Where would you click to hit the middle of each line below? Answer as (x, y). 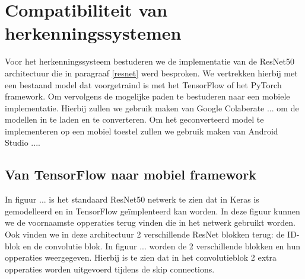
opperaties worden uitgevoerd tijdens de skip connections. (110, 269)
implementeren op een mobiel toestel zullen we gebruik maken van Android (142, 131)
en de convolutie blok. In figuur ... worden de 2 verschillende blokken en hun (162, 246)
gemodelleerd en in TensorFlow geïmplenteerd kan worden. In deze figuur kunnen (152, 211)
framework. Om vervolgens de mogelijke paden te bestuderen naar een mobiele (147, 96)
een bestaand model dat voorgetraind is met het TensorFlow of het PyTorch (143, 84)
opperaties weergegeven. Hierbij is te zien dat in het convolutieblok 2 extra (141, 257)
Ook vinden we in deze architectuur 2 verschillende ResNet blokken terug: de (145, 234)
